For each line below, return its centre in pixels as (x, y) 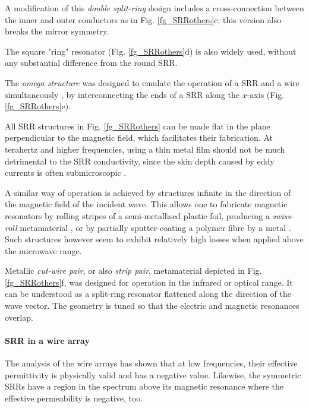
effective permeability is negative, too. (74, 398)
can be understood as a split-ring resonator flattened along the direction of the (148, 294)
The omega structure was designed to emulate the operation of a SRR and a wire (152, 82)
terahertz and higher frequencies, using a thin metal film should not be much (145, 149)
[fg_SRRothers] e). (38, 106)
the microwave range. (43, 250)
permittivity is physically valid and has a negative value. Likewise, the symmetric (153, 374)
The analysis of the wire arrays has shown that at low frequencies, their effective (151, 363)
